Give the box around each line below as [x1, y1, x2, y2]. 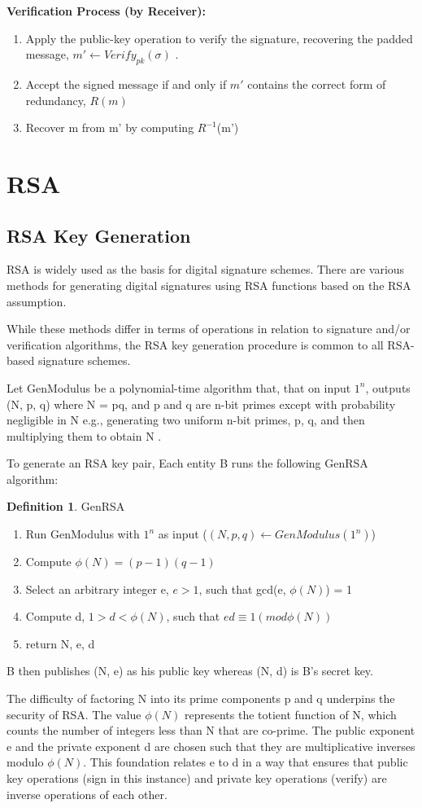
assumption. [7, 292, 67, 310]
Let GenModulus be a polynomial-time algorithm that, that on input [7, 379, 351, 396]
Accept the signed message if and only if [25, 75, 227, 92]
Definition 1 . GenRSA [7, 498, 125, 515]
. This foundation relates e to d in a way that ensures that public [83, 753, 408, 771]
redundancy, [25, 91, 86, 108]
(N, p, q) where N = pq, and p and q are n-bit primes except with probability [7, 395, 396, 412]
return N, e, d [25, 635, 95, 652]
